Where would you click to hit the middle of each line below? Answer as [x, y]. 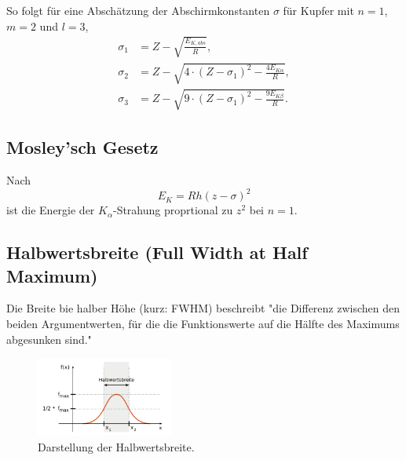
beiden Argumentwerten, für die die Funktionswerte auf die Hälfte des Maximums [203, 323]
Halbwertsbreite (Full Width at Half [157, 252]
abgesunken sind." [49, 339]
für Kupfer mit [318, 10]
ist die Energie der [51, 210]
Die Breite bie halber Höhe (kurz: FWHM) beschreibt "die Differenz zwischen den [203, 308]
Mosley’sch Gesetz [82, 147]
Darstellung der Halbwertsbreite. [116, 446]
